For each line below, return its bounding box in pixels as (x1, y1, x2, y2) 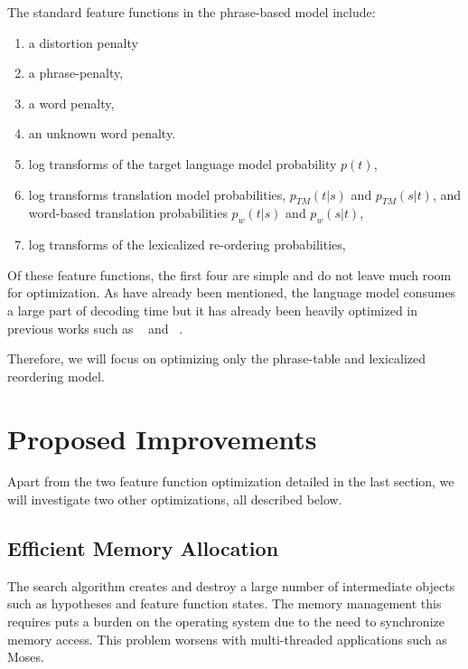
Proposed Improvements (7, 419, 317, 457)
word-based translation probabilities (28, 203, 228, 222)
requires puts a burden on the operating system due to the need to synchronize (7, 612, 445, 631)
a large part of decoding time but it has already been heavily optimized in (7, 300, 418, 319)
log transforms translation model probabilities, (28, 184, 286, 203)
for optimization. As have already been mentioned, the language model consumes (7, 283, 456, 302)
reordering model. (7, 366, 105, 385)
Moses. (7, 647, 44, 666)
